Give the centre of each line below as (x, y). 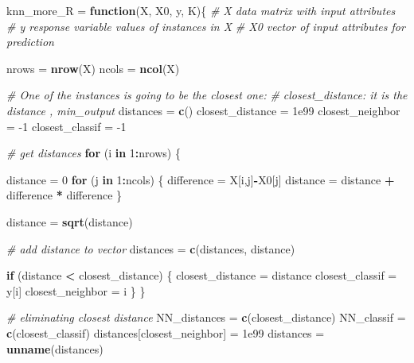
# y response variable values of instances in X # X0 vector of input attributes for (206, 26)
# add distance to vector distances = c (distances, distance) (151, 248)
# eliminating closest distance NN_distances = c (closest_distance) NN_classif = (206, 317)
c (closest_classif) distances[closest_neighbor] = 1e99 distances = (166, 332)
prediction (30, 42)
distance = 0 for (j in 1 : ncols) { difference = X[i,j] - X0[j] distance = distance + (201, 179)
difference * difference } (64, 195)
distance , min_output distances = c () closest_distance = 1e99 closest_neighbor (203, 110)
